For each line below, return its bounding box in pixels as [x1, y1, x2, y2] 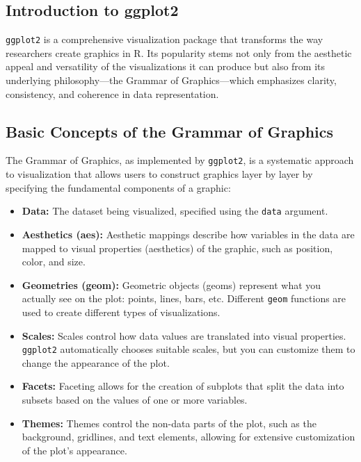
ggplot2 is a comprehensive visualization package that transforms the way [6, 32, 323, 47]
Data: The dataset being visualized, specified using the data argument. [22, 204, 328, 218]
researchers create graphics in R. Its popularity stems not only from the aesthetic [6, 45, 352, 60]
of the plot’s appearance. [22, 443, 127, 457]
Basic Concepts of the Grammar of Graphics [6, 120, 334, 142]
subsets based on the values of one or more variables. [22, 393, 248, 406]
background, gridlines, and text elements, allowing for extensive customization [22, 429, 355, 444]
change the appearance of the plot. [22, 355, 170, 370]
